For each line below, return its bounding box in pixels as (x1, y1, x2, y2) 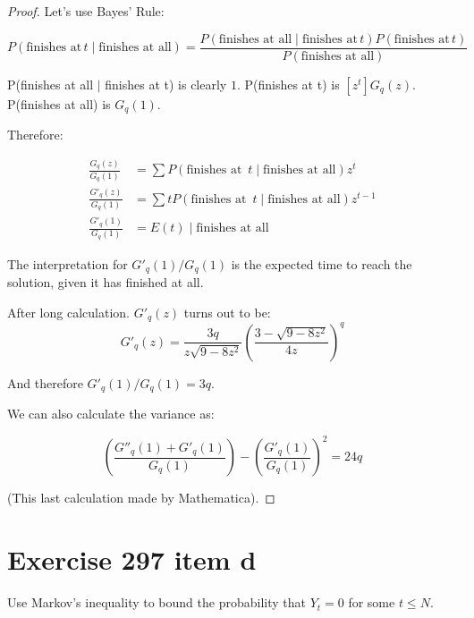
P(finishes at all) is (7, 94, 111, 113)
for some (348, 593, 395, 612)
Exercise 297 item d (7, 541, 257, 578)
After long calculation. (7, 302, 130, 321)
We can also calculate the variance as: (7, 404, 215, 423)
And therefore (7, 373, 83, 392)
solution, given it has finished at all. (7, 273, 204, 292)
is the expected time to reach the (231, 254, 412, 273)
